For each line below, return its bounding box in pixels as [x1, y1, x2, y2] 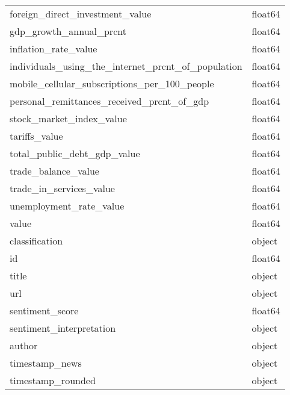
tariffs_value [10, 129, 63, 143]
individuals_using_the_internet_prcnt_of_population [10, 59, 242, 73]
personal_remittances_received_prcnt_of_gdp [10, 94, 209, 108]
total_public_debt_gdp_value [10, 146, 140, 160]
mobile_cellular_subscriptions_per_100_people [10, 76, 214, 90]
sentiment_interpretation [10, 321, 116, 335]
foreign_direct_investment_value [10, 7, 152, 20]
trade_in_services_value [10, 181, 115, 195]
